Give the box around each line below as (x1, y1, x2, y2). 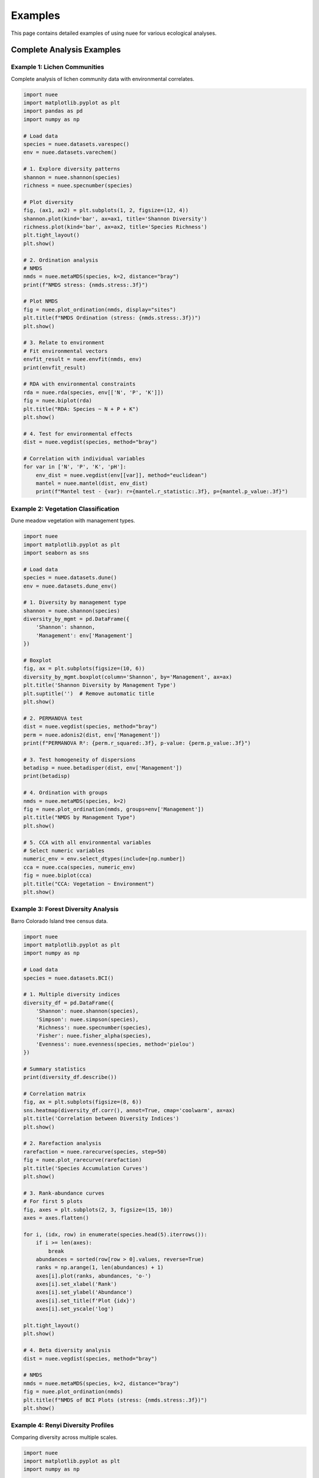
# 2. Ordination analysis (23, 257, 99, 263)
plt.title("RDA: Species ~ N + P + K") (23, 406, 139, 412)
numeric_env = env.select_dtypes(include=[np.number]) (23, 855, 185, 863)
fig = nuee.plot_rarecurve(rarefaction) (23, 1156, 142, 1163)
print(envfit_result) (23, 364, 86, 371)
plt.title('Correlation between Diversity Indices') (23, 1115, 180, 1122)
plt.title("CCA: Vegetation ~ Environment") (23, 880, 155, 887)
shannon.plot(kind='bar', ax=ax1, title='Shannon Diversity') (23, 215, 207, 222)
